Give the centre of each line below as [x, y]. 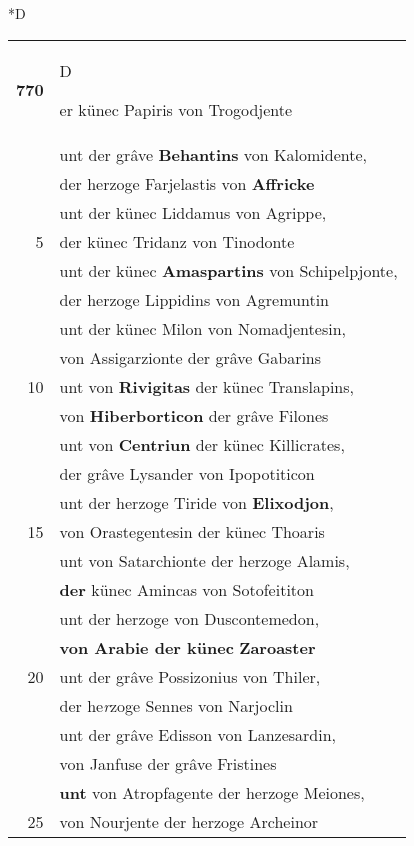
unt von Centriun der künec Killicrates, [202, 444]
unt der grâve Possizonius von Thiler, [190, 676]
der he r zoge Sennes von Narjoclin [176, 705]
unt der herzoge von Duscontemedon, [189, 618]
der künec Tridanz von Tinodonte [177, 241]
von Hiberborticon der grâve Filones [194, 415]
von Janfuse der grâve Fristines [168, 763]
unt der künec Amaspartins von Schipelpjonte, [228, 270]
